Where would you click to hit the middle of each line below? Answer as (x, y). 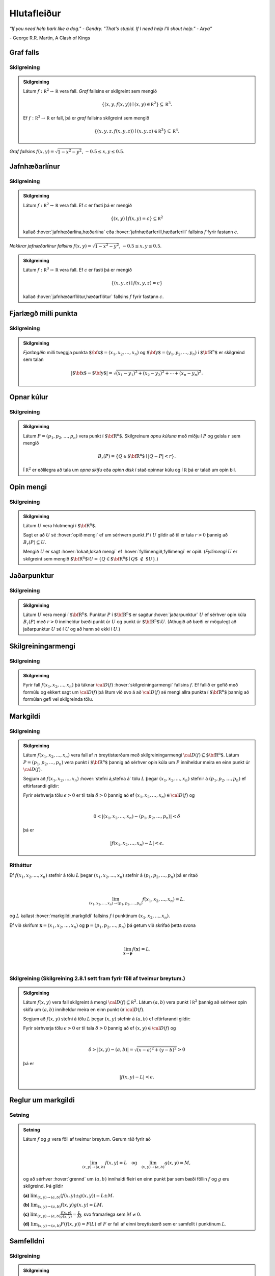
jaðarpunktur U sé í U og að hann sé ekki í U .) (72, 629)
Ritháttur (21, 865)
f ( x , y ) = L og (121, 1163)
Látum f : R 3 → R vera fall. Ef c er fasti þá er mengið (78, 269)
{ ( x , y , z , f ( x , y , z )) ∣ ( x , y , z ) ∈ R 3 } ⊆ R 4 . (137, 131)
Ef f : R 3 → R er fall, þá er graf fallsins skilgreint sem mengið (86, 118)
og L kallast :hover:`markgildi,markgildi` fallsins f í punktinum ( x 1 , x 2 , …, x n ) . (90, 916)
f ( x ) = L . (141, 949)
